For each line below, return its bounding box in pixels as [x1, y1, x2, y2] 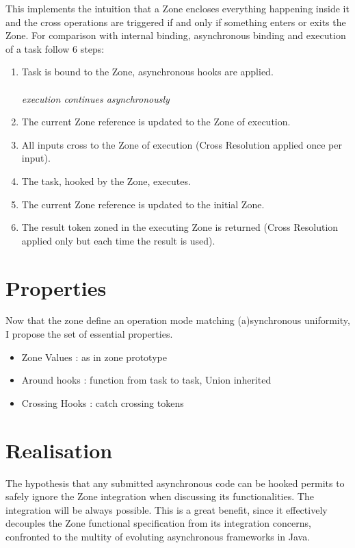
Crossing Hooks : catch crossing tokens [21, 395, 184, 410]
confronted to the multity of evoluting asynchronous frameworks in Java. [5, 529, 311, 543]
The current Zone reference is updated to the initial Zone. [21, 197, 265, 211]
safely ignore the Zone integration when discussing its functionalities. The [5, 489, 314, 503]
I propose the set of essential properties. [5, 327, 173, 341]
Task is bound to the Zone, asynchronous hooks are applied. [21, 64, 274, 79]
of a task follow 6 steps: [5, 41, 105, 55]
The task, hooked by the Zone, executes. [21, 173, 191, 188]
